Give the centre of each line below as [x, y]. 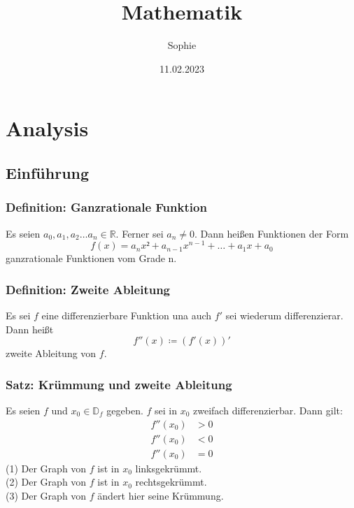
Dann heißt [30, 329]
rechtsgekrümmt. [171, 482]
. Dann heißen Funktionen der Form [272, 233]
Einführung [48, 172]
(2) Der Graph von [46, 482]
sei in [166, 410]
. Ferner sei [140, 233]
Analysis [47, 128]
